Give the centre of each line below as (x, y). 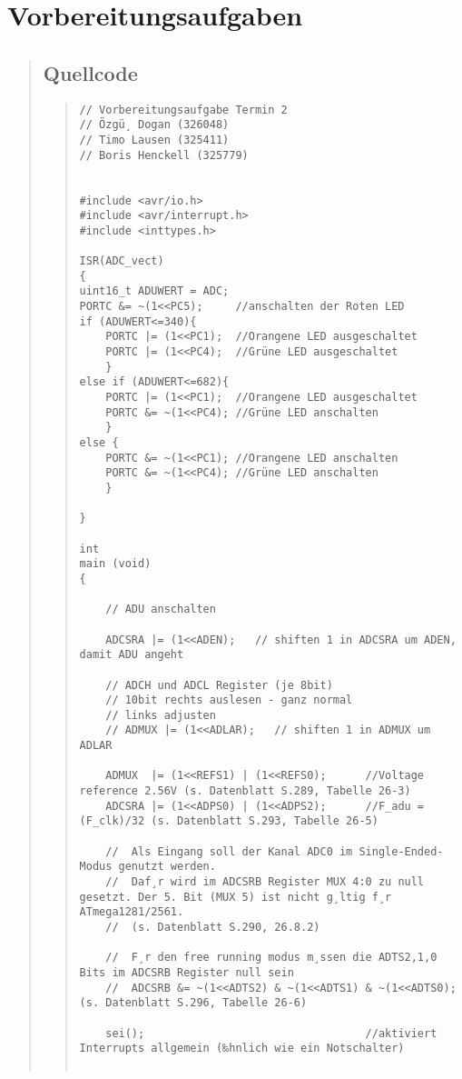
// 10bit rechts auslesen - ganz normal (229, 700)
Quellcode (90, 72)
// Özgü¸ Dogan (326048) (154, 125)
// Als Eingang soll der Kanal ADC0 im (229, 851)
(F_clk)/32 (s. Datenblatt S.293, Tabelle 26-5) (229, 821)
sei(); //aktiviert (271, 1033)
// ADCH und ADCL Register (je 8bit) (219, 685)
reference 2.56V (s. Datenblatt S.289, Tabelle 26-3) (245, 791)
